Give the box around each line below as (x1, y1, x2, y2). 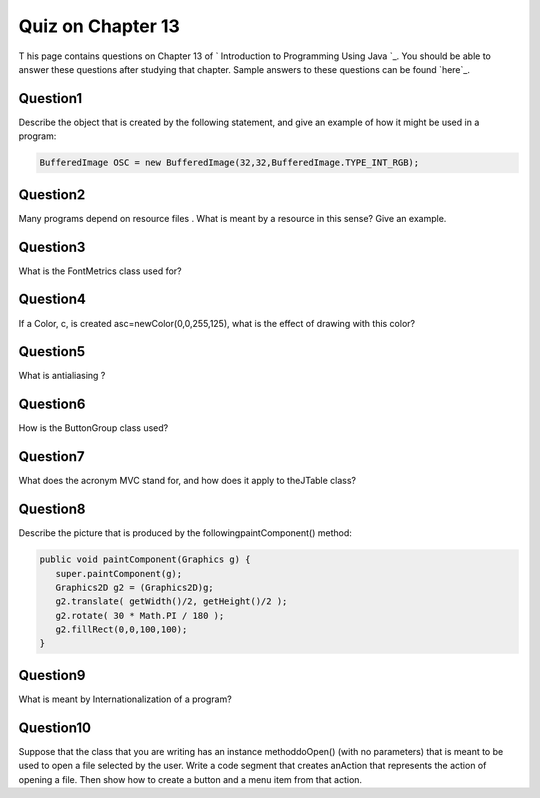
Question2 (18, 186, 86, 203)
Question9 (18, 666, 86, 684)
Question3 (18, 238, 86, 255)
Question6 (18, 396, 86, 413)
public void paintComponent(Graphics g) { (39, 554, 251, 565)
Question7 (18, 448, 85, 465)
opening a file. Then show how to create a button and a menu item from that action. (18, 773, 363, 785)
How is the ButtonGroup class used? (18, 422, 169, 434)
